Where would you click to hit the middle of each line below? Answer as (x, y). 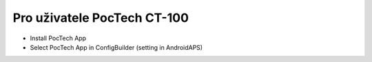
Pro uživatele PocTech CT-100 (101, 18)
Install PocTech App (58, 38)
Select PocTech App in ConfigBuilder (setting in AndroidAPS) (116, 47)
